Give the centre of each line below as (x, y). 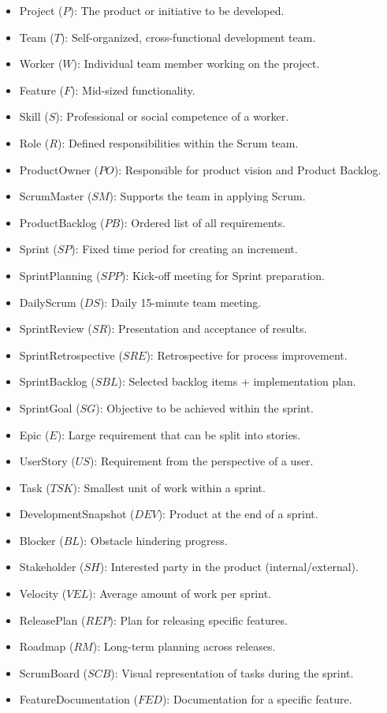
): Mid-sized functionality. (133, 90)
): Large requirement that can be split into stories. (179, 434)
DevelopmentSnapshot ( (77, 514)
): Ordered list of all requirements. (203, 222)
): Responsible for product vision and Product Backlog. (247, 169)
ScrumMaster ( (56, 196)
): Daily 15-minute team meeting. (180, 302)
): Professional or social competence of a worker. (172, 116)
